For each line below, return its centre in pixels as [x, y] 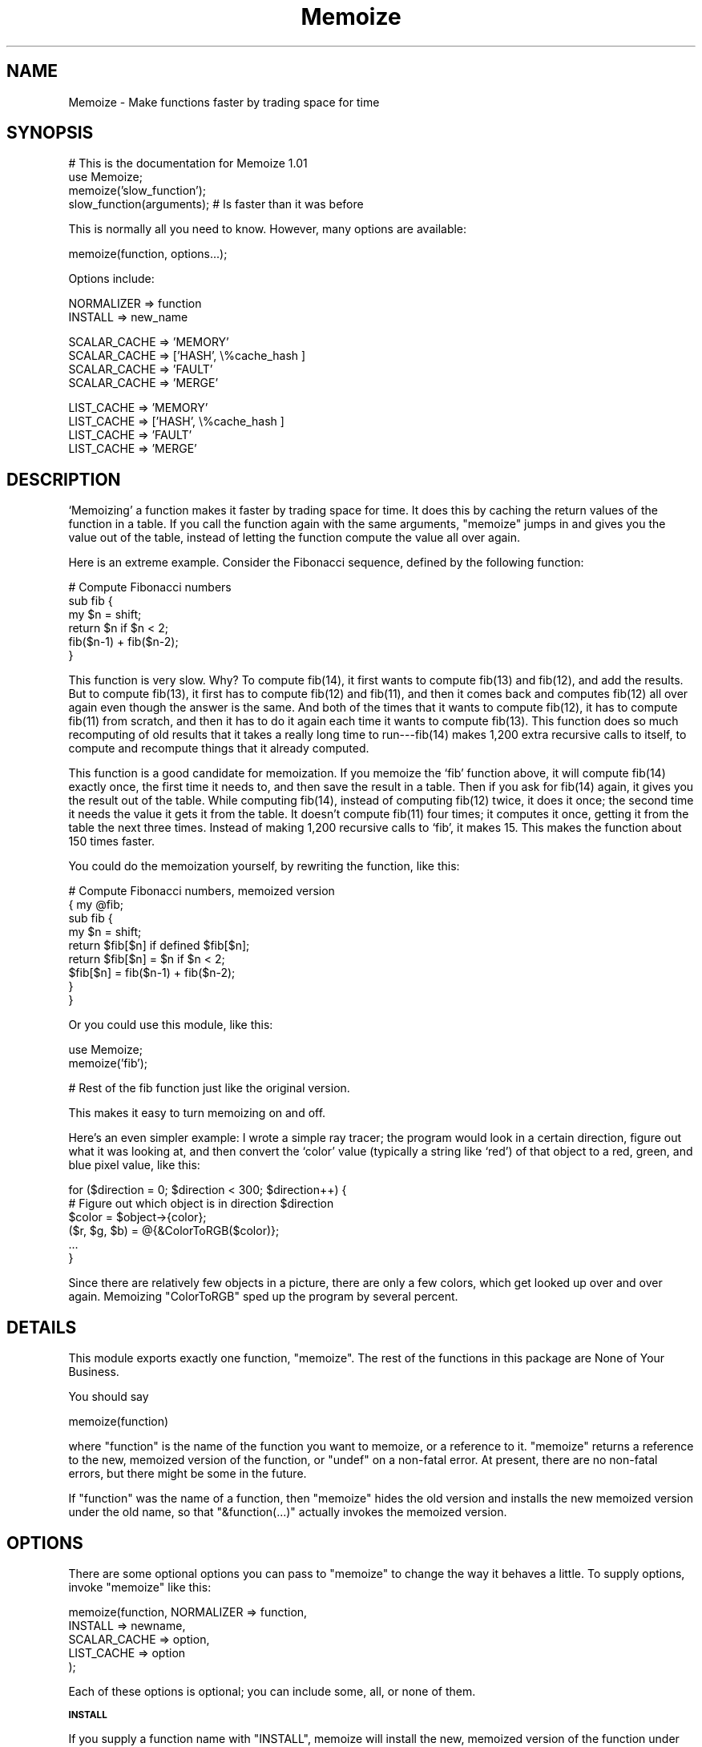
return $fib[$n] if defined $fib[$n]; [159, 946]
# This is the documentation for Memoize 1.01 [188, 163]
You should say [109, 1397]
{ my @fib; [96, 905]
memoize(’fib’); [108, 1063]
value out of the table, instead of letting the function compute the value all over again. [295, 538]
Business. [94, 1372]
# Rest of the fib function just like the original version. [209, 1088]
